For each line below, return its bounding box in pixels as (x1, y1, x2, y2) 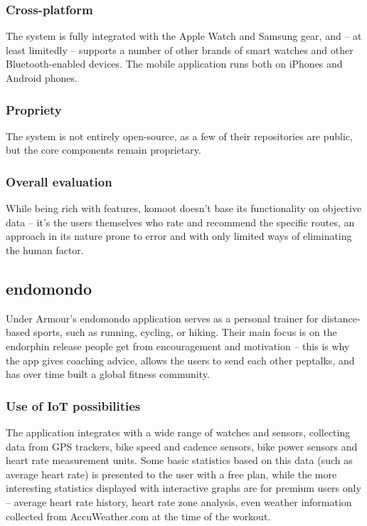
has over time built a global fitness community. (6, 367, 210, 382)
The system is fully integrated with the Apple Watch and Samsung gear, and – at (6, 28, 362, 43)
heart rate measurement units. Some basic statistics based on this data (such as (6, 453, 353, 468)
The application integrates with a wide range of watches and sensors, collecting (6, 424, 351, 439)
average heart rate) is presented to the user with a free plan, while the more (6, 466, 337, 481)
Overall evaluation (6, 172, 112, 190)
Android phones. (6, 70, 78, 85)
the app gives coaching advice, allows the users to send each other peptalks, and (6, 352, 355, 367)
